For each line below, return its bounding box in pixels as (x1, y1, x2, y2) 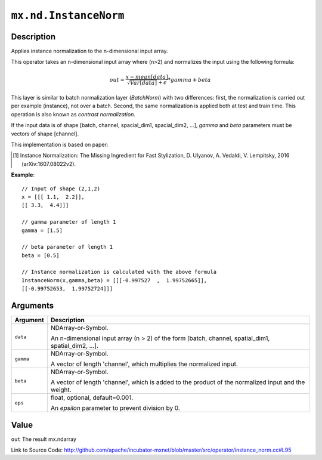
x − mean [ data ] (125, 73, 168, 80)
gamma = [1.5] (21, 227, 63, 234)
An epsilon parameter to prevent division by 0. (51, 404, 180, 412)
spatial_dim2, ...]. (51, 342, 98, 350)
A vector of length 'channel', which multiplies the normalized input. (51, 360, 239, 368)
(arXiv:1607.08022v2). (21, 160, 76, 167)
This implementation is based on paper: (11, 141, 109, 148)
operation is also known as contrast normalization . (11, 110, 135, 118)
